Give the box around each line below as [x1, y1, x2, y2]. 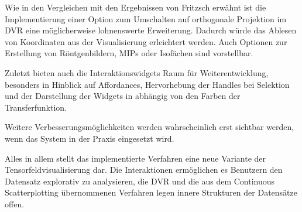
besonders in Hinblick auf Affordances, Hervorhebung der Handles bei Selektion [5, 78, 290, 90]
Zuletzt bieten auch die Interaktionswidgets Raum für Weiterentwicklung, [5, 66, 269, 78]
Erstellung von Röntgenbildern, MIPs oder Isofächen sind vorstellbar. [5, 47, 253, 59]
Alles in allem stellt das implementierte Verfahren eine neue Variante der [5, 152, 266, 164]
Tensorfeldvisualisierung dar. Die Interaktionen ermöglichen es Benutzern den [5, 163, 283, 176]
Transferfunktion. [5, 101, 67, 113]
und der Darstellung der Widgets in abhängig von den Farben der [5, 90, 241, 102]
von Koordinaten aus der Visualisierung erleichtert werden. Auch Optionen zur [5, 35, 287, 47]
